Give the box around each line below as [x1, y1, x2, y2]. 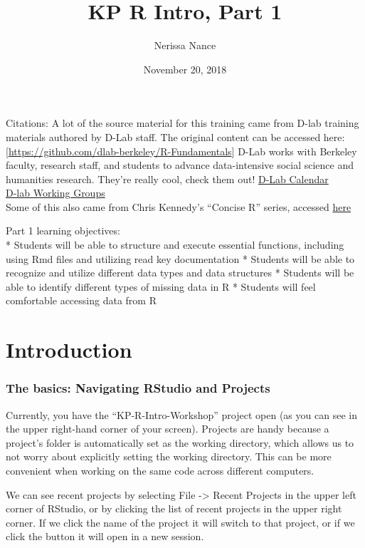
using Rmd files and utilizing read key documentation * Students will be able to [6, 251, 355, 266]
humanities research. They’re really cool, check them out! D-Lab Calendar [6, 171, 329, 186]
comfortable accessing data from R [6, 293, 157, 308]
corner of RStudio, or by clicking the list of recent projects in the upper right [6, 501, 342, 516]
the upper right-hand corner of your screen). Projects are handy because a [6, 421, 329, 436]
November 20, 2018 [143, 61, 227, 76]
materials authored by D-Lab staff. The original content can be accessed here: [6, 129, 345, 144]
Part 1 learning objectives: [6, 223, 120, 238]
